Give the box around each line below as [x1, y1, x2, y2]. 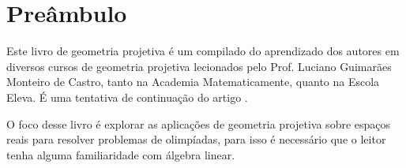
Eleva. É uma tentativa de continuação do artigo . [6, 88, 248, 105]
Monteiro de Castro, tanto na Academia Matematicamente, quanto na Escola [6, 73, 380, 90]
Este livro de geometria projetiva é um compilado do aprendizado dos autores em [6, 43, 400, 59]
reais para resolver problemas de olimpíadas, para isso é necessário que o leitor [6, 131, 386, 147]
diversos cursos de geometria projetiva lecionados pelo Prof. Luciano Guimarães [6, 58, 392, 74]
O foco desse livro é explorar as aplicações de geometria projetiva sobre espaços [6, 115, 391, 132]
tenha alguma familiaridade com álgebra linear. [6, 146, 235, 162]
